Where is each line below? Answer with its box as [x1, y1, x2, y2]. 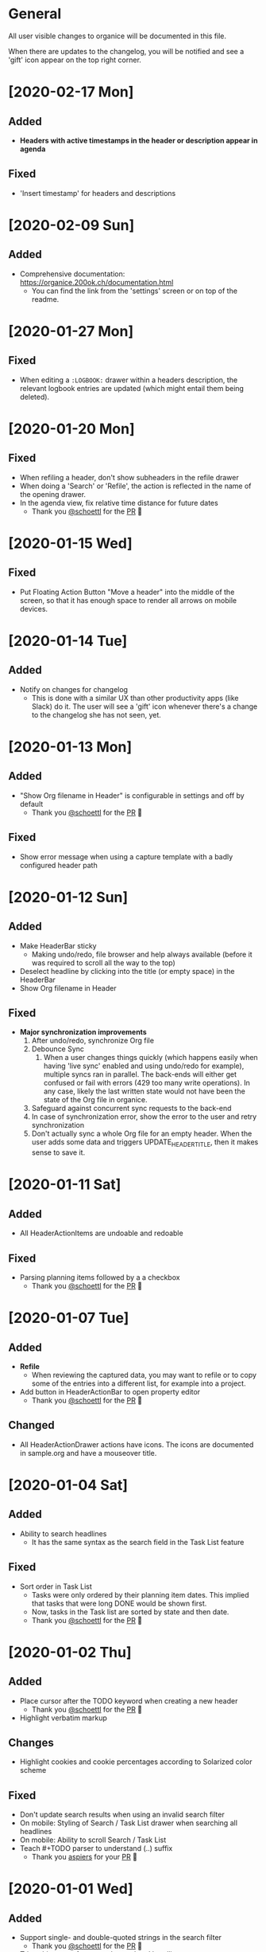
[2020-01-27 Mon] [8, 322, 133, 340]
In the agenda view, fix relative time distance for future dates [19, 498, 218, 507]
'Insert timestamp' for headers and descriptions [19, 188, 176, 198]
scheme [19, 1766, 47, 1775]
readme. [31, 294, 60, 303]
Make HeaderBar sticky [19, 941, 97, 950]
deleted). [19, 392, 50, 401]
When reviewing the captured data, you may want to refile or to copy [31, 1370, 256, 1379]
